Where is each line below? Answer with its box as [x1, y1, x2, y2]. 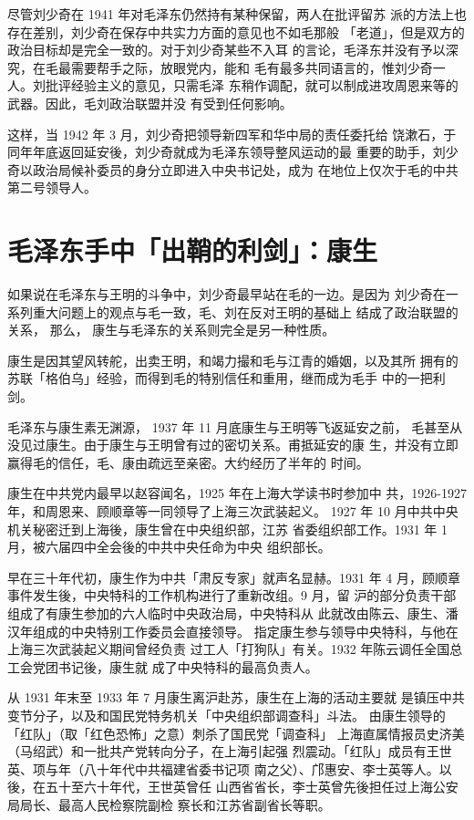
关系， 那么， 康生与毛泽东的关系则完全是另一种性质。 [7, 320, 335, 339]
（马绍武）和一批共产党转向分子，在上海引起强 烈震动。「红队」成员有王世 [7, 742, 452, 761]
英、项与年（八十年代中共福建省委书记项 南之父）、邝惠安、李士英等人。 [7, 759, 439, 778]
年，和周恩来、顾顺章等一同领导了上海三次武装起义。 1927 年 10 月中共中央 [7, 502, 459, 520]
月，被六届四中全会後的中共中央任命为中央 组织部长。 [7, 537, 331, 556]
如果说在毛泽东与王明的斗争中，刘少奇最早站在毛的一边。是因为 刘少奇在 [7, 285, 446, 304]
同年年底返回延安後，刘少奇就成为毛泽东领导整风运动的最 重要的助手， [7, 142, 433, 161]
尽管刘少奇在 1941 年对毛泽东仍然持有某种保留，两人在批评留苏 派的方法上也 [7, 5, 467, 23]
